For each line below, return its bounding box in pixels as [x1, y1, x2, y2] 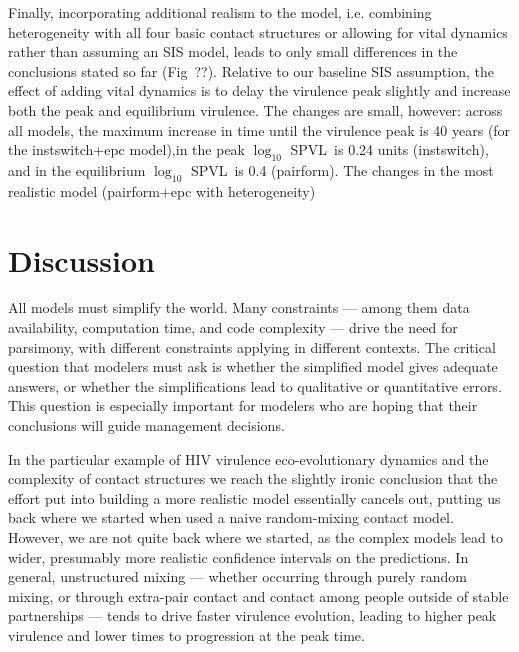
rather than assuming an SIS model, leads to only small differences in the [8, 41, 458, 62]
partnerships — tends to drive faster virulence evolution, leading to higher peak [8, 605, 497, 626]
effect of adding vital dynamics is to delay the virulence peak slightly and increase [8, 80, 511, 101]
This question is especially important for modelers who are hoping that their [8, 395, 478, 416]
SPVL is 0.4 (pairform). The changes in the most [190, 159, 494, 180]
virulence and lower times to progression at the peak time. [8, 624, 365, 645]
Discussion [8, 239, 155, 280]
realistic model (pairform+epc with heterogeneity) [8, 180, 316, 201]
